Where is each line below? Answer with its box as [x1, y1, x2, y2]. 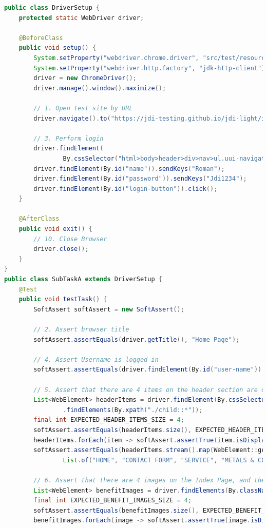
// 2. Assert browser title [33, 326, 129, 333]
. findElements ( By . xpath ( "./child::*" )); [63, 406, 203, 414]
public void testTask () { [18, 296, 107, 303]
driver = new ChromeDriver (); [33, 74, 137, 82]
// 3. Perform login [33, 134, 104, 142]
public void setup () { [18, 44, 97, 52]
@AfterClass [18, 215, 60, 223]
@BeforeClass [18, 34, 63, 42]
